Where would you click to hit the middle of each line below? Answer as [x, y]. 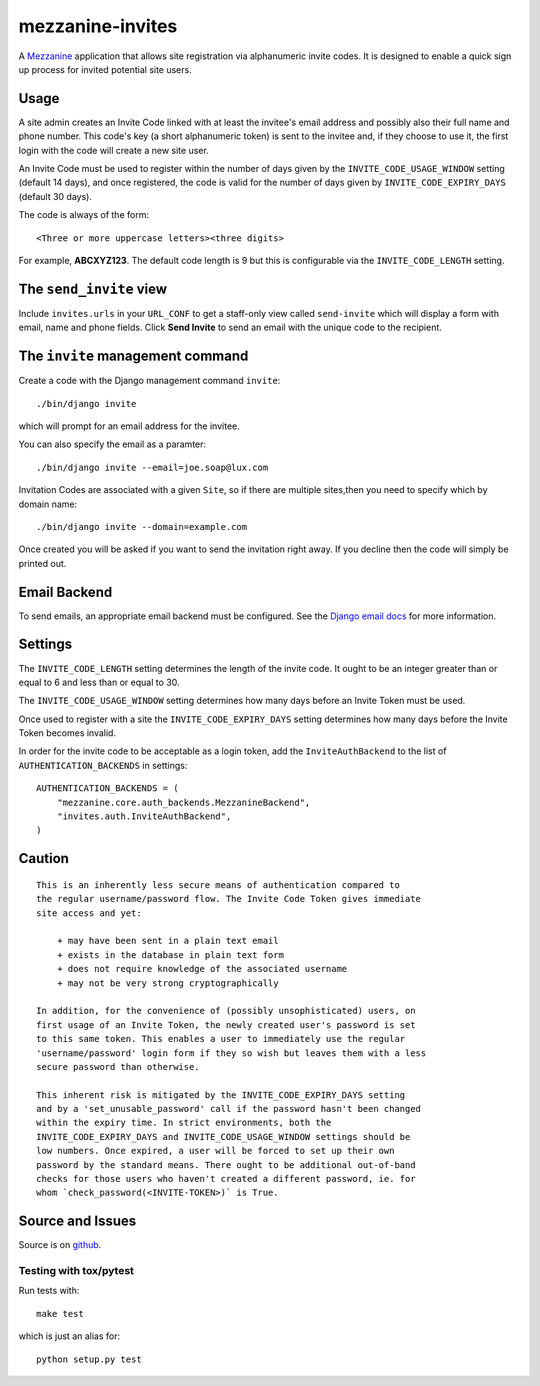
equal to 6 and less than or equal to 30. [99, 682]
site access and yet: [89, 913]
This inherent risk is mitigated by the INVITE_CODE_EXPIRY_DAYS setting [221, 1094]
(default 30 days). [55, 196]
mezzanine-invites [98, 26]
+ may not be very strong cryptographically [167, 983]
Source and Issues [77, 1221]
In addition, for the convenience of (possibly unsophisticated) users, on [226, 1011]
